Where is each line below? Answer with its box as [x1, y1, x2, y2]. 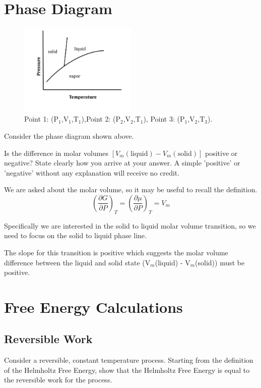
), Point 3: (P [143, 114, 185, 124]
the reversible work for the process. [4, 374, 112, 385]
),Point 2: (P [81, 114, 120, 124]
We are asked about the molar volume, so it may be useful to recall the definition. [4, 184, 257, 195]
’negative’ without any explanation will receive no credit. [4, 167, 180, 178]
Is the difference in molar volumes [4, 147, 109, 158]
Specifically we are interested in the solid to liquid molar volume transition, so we [4, 220, 256, 231]
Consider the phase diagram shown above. [4, 130, 134, 141]
